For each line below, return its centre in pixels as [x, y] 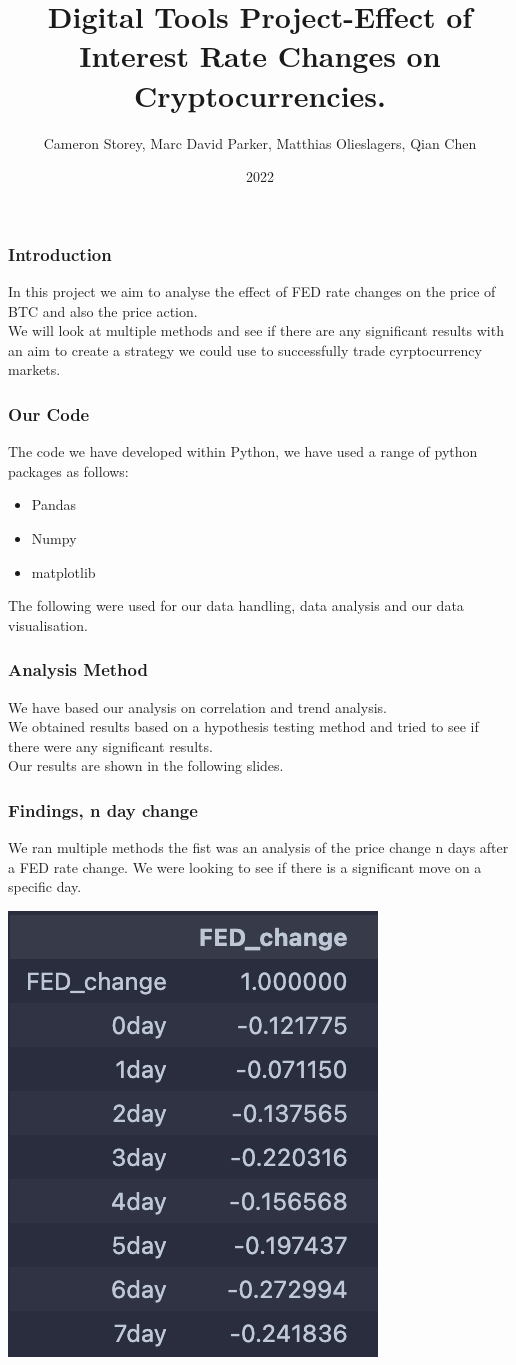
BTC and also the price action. [103, 310]
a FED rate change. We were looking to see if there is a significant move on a [245, 866]
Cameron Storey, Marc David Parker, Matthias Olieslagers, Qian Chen [260, 142]
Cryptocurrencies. [260, 94]
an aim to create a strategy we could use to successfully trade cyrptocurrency [245, 349]
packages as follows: [68, 470]
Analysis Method [78, 669]
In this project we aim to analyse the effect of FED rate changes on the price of [252, 290]
